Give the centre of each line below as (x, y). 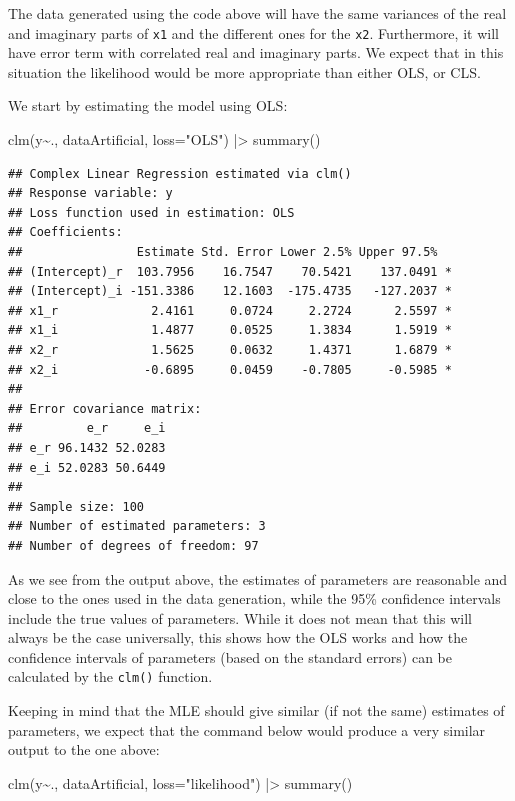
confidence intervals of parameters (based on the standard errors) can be (230, 656)
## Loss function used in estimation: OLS (151, 212)
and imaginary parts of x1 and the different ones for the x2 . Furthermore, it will (253, 32)
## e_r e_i (87, 428)
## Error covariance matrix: (105, 408)
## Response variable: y (90, 193)
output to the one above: (84, 749)
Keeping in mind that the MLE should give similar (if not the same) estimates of (256, 710)
